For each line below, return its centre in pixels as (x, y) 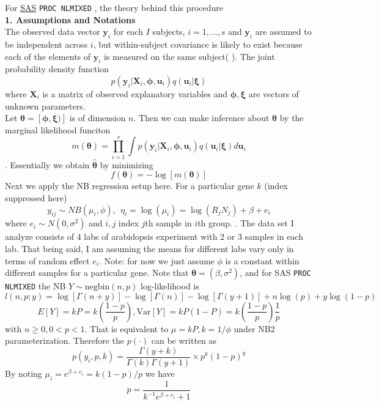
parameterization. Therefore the (64, 340)
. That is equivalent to (127, 328)
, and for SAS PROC (275, 273)
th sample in (168, 223)
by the (292, 118)
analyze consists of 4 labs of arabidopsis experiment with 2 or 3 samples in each (154, 236)
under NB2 (254, 328)
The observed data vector (53, 32)
